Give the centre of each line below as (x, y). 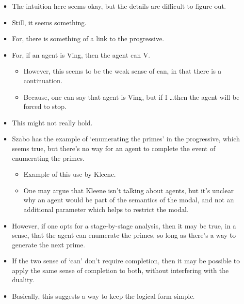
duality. (23, 280)
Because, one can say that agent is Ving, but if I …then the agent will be (131, 97)
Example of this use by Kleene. (70, 174)
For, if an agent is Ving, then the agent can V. (81, 54)
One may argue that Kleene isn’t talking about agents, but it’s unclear (129, 190)
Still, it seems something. (49, 22)
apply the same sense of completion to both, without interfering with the (120, 270)
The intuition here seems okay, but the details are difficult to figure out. (119, 6)
